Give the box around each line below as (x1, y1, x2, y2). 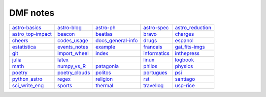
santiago (175, 75, 196, 82)
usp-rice (175, 82, 195, 89)
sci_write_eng (12, 82, 44, 89)
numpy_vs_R (57, 63, 86, 70)
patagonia (95, 63, 119, 70)
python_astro (12, 75, 43, 82)
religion (95, 75, 113, 82)
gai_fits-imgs (175, 43, 205, 50)
